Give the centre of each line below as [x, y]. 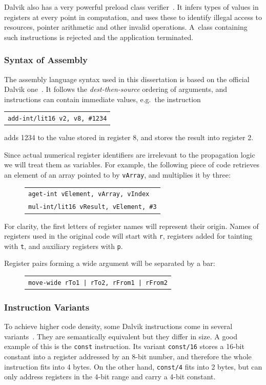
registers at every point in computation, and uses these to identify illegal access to [133, 17]
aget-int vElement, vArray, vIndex [89, 194]
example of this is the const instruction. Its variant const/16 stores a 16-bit [124, 346]
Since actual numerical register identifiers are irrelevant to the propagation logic [130, 154]
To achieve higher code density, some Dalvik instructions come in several [118, 326]
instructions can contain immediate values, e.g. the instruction [103, 99]
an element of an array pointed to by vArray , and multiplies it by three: [117, 175]
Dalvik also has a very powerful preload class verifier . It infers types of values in [131, 7]
